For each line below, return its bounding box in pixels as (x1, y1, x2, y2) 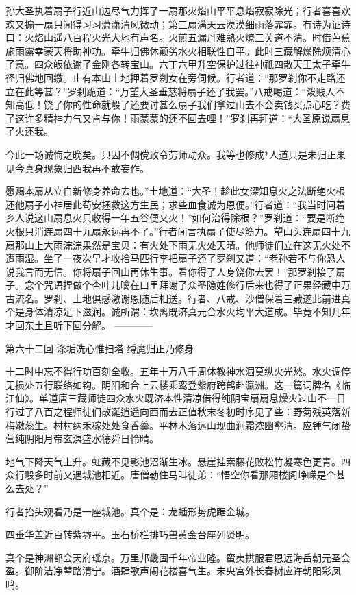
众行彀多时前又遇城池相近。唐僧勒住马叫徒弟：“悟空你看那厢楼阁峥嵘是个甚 (5, 467, 346, 482)
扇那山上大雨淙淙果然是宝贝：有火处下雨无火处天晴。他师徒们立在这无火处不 (5, 237, 351, 252)
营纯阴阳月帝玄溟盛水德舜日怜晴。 (5, 431, 159, 446)
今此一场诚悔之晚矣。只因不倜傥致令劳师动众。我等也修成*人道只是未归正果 (5, 147, 346, 161)
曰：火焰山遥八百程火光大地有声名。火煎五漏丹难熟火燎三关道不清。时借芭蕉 (5, 30, 351, 45)
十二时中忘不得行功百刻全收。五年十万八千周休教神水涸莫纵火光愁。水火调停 (5, 364, 351, 378)
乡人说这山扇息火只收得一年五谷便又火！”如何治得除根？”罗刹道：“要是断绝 (5, 210, 345, 225)
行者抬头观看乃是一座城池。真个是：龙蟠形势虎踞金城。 (5, 504, 255, 518)
